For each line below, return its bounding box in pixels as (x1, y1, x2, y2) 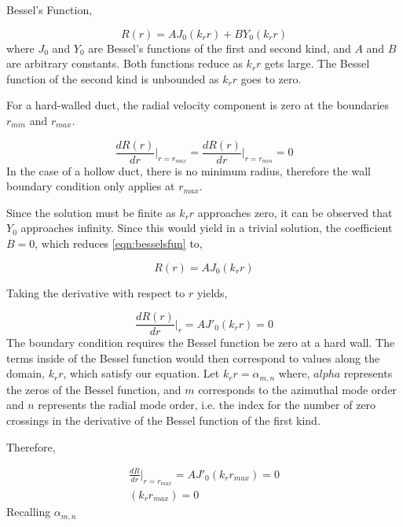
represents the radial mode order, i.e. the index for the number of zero (38, 396, 376, 413)
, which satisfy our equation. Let (63, 365, 220, 381)
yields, (196, 284, 228, 300)
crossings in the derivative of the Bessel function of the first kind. (6, 412, 321, 429)
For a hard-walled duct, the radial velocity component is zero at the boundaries (6, 97, 390, 113)
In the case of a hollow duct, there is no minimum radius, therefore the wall (6, 162, 371, 179)
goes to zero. (240, 70, 302, 87)
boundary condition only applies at (6, 178, 175, 194)
